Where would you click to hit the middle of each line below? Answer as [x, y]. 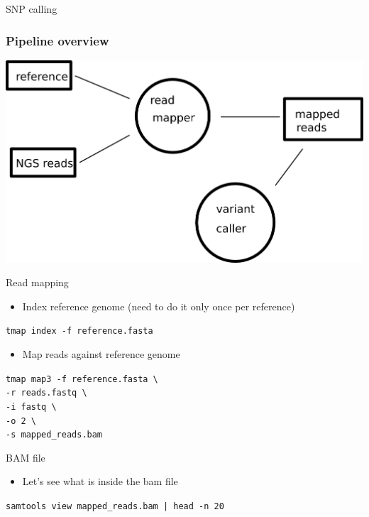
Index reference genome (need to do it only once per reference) [159, 306]
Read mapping [37, 282]
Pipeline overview [57, 40]
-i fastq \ [31, 407]
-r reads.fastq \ [46, 393]
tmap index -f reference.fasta [79, 331]
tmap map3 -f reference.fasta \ [82, 379]
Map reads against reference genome [101, 354]
